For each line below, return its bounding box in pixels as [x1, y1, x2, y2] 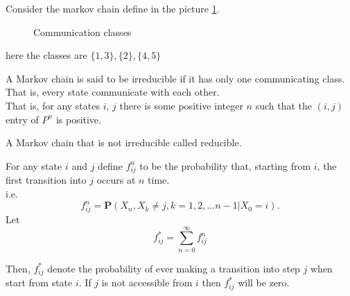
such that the [255, 98, 312, 112]
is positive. [55, 112, 101, 126]
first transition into [6, 173, 87, 187]
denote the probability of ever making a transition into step [47, 261, 300, 275]
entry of [6, 112, 39, 126]
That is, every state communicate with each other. [6, 85, 220, 99]
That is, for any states [6, 98, 100, 112]
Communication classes [33, 24, 132, 39]
